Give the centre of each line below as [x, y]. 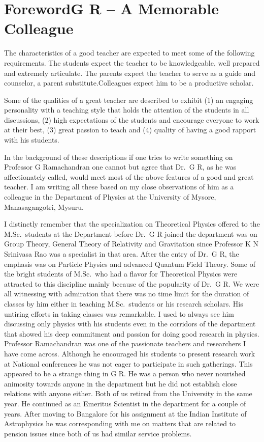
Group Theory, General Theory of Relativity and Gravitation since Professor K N [131, 244]
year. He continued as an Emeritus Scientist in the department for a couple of [125, 403]
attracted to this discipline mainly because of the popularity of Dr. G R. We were [132, 283]
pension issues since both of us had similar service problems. [98, 433]
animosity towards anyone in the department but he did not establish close [121, 383]
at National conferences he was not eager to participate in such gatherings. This [128, 363]
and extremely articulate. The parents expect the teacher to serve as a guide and [130, 73]
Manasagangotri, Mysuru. [44, 206]
